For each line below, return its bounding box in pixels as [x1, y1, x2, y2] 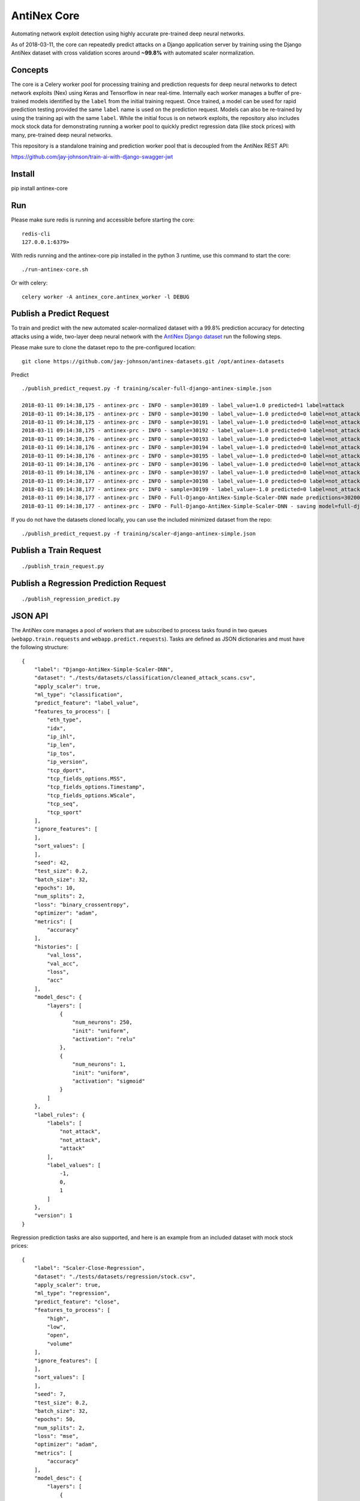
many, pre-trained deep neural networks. [11, 131, 113, 138]
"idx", [47, 725, 67, 732]
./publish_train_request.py [22, 563, 104, 570]
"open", [47, 1332, 70, 1339]
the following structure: [11, 644, 69, 651]
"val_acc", [47, 960, 79, 967]
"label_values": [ [47, 1162, 101, 1168]
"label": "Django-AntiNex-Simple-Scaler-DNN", [34, 666, 174, 672]
